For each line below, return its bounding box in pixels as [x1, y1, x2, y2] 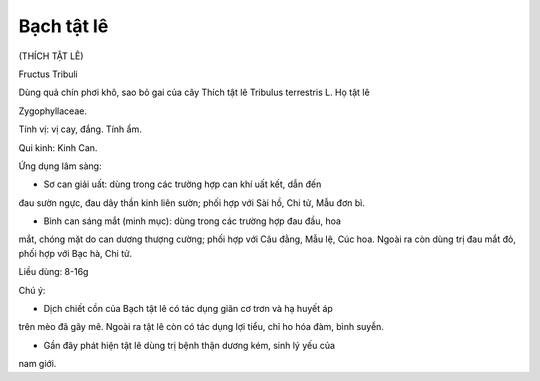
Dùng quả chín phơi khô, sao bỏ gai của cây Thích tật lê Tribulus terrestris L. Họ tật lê [18, 86, 370, 99]
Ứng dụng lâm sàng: [18, 160, 102, 172]
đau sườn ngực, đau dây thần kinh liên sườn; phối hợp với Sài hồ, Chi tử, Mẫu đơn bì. [18, 196, 365, 209]
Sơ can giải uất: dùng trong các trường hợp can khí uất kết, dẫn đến [43, 178, 322, 190]
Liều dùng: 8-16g [18, 266, 89, 278]
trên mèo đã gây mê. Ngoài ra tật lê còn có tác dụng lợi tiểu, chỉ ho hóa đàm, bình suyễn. [18, 321, 385, 333]
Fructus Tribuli [18, 68, 79, 80]
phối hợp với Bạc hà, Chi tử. [18, 247, 133, 259]
